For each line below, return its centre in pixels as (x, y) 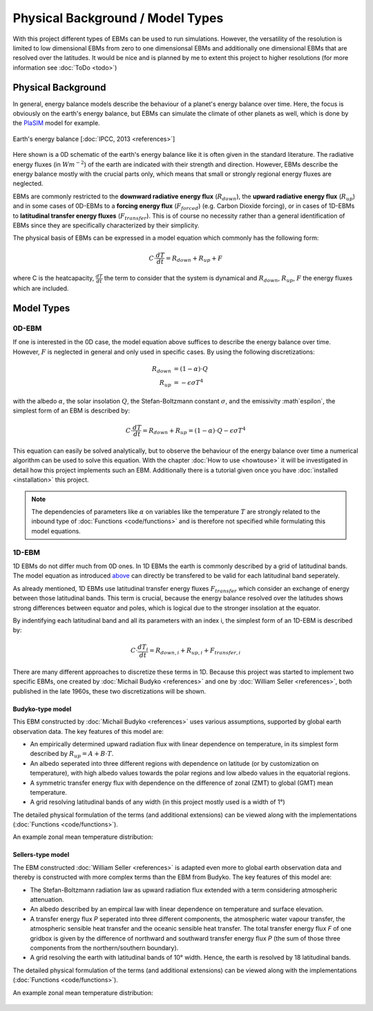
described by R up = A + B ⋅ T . (72, 755)
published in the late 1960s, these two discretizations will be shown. (109, 691)
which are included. (41, 288)
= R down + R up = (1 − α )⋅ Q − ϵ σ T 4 (194, 431)
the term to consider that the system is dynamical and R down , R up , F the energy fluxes (228, 279)
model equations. (56, 531)
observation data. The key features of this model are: (88, 731)
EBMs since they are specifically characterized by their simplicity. (106, 225)
